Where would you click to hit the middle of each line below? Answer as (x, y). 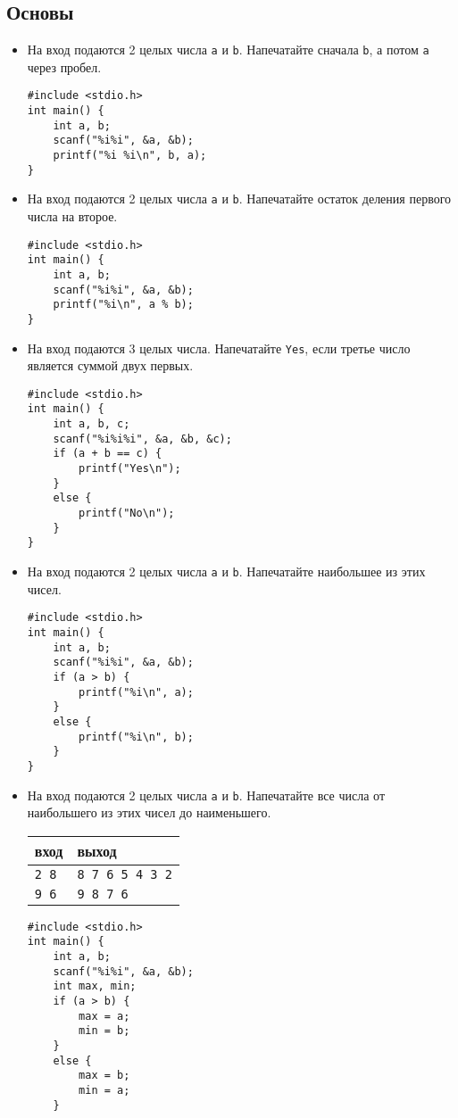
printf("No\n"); (127, 513)
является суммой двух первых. (110, 365)
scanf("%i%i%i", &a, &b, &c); (142, 439)
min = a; (104, 1090)
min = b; (104, 1031)
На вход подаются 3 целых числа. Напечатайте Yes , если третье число (219, 348)
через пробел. (64, 66)
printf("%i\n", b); (136, 737)
